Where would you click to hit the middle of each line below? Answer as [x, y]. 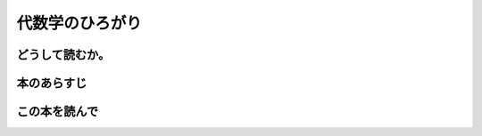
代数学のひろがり [79, 23]
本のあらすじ [52, 83]
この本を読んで [57, 112]
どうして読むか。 [63, 55]
